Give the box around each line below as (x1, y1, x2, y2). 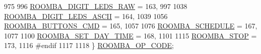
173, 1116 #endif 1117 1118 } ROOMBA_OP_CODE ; (4, 40, 174, 50)
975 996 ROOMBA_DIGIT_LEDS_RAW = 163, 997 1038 (4, 1, 187, 11)
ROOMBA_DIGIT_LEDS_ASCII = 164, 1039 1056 (4, 10, 168, 21)
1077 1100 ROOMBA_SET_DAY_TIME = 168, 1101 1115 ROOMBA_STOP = (4, 30, 257, 40)
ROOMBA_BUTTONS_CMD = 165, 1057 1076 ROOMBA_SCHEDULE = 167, (4, 20, 257, 31)
